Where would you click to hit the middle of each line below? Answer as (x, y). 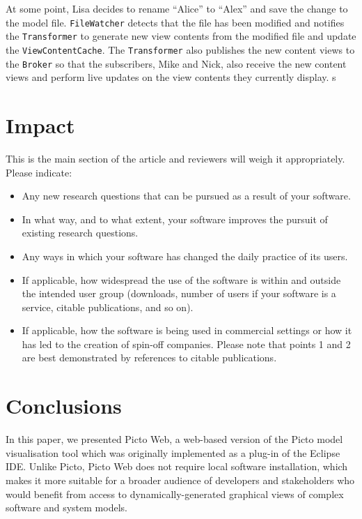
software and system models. (66, 507)
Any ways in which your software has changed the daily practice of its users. (185, 256)
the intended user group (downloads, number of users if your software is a (179, 293)
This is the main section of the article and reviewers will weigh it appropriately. (175, 158)
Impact (40, 125)
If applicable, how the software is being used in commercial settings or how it (187, 330)
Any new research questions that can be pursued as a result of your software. (186, 196)
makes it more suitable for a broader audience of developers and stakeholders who (180, 480)
